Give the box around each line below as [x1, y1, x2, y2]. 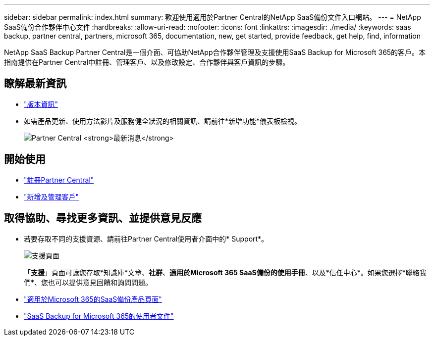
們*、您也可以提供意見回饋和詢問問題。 [24, 278, 153, 287]
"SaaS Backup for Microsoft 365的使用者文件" [24, 311, 174, 320]
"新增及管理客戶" [24, 192, 79, 201]
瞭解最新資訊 [4, 77, 66, 90]
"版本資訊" [24, 99, 58, 108]
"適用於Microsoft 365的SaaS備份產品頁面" [24, 294, 162, 303]
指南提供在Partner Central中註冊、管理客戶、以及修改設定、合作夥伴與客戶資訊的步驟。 [4, 58, 290, 66]
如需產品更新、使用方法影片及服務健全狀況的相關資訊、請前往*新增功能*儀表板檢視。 [24, 116, 302, 125]
